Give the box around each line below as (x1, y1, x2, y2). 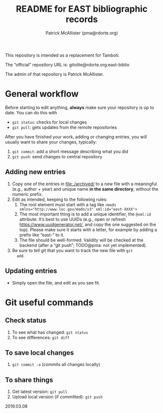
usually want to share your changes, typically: (5, 139, 97, 145)
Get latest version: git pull (12, 389, 68, 394)
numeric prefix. (12, 191, 43, 197)
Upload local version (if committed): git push (12, 394, 103, 400)
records (65, 14, 98, 25)
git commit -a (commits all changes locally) (12, 362, 101, 368)
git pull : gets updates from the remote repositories (12, 124, 117, 130)
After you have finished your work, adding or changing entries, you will (5, 133, 147, 140)
